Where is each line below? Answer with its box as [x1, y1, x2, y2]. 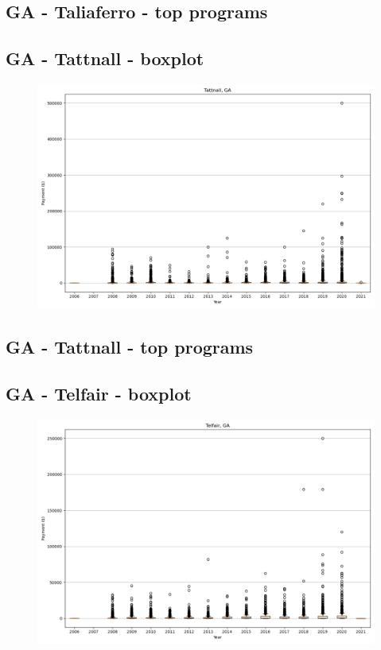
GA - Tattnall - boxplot [6, 46, 204, 71]
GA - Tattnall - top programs [6, 335, 254, 359]
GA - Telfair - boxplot [6, 381, 192, 406]
